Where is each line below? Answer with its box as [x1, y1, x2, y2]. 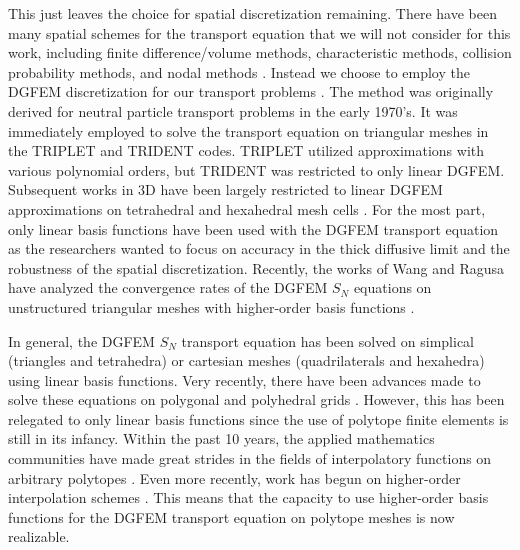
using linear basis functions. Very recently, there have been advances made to [8, 369, 481, 390]
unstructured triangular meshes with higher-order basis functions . [8, 296, 415, 317]
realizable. [8, 526, 70, 547]
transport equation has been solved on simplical [181, 330, 474, 351]
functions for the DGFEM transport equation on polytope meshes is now [8, 506, 455, 527]
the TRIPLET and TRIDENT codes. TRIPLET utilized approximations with [8, 140, 485, 161]
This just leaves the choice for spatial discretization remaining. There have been [8, 3, 497, 23]
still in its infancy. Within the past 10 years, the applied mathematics [8, 428, 435, 449]
